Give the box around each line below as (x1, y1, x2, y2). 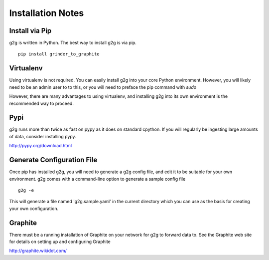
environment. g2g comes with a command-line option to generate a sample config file (9, 176, 186, 182)
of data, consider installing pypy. (9, 133, 77, 139)
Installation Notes (9, 7, 84, 18)
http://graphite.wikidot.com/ (9, 248, 67, 254)
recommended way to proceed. (9, 100, 74, 106)
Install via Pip (9, 26, 52, 35)
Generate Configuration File (9, 156, 98, 164)
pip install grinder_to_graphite (18, 51, 100, 57)
